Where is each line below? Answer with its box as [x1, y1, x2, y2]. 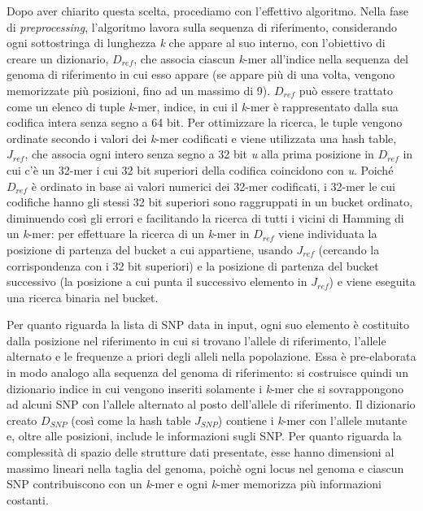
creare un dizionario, [7, 50, 109, 67]
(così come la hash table [71, 411, 191, 428]
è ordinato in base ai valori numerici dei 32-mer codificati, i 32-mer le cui [31, 177, 395, 194]
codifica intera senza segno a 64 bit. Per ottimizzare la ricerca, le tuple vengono [7, 114, 403, 131]
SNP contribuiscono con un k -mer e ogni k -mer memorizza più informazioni [7, 475, 382, 492]
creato [7, 411, 37, 428]
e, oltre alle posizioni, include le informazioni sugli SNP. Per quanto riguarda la [7, 427, 402, 444]
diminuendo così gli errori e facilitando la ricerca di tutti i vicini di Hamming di [7, 209, 404, 226]
